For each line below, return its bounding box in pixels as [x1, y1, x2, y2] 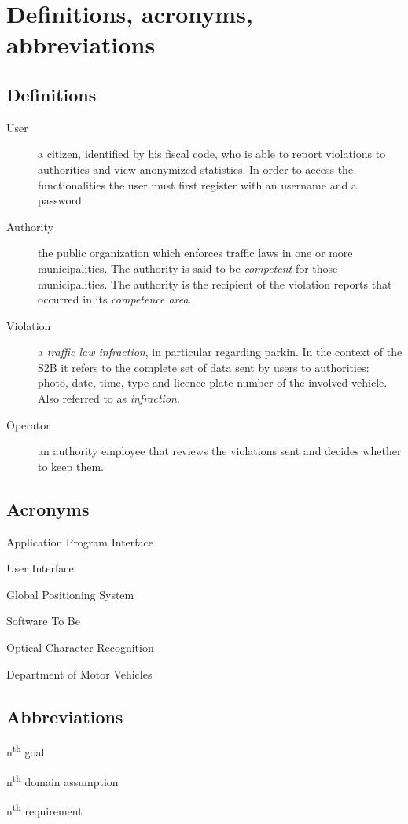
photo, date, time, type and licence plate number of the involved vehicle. [38, 374, 388, 391]
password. [38, 192, 85, 208]
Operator [6, 416, 50, 432]
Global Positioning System [6, 586, 134, 602]
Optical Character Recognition [6, 639, 154, 656]
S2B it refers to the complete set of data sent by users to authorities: [38, 359, 369, 375]
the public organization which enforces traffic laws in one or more [38, 245, 353, 261]
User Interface [6, 560, 74, 576]
